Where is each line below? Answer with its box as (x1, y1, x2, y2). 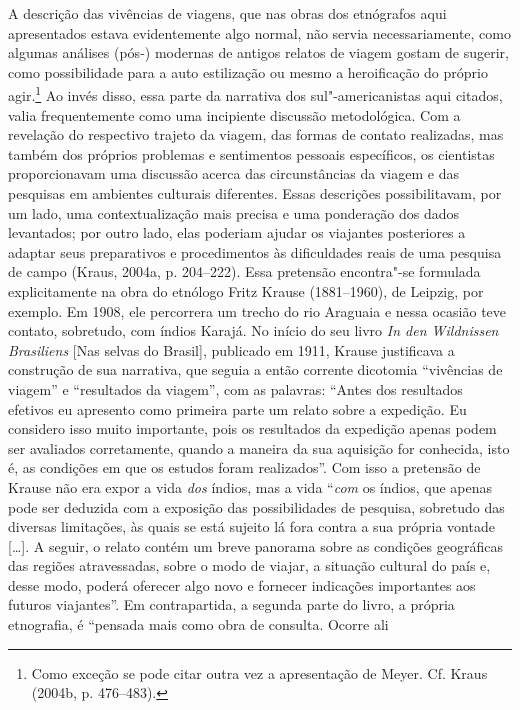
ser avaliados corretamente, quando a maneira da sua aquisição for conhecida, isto (8, 437, 510, 458)
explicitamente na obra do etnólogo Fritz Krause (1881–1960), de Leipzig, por (8, 280, 484, 301)
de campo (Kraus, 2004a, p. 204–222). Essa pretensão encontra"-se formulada (8, 261, 481, 282)
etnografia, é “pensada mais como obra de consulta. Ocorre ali (8, 614, 389, 635)
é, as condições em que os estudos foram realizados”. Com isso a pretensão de (8, 457, 481, 478)
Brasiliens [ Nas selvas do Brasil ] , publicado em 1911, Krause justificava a (8, 339, 455, 360)
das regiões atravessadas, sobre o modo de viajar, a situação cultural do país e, (8, 555, 491, 576)
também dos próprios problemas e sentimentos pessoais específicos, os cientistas (8, 143, 495, 164)
